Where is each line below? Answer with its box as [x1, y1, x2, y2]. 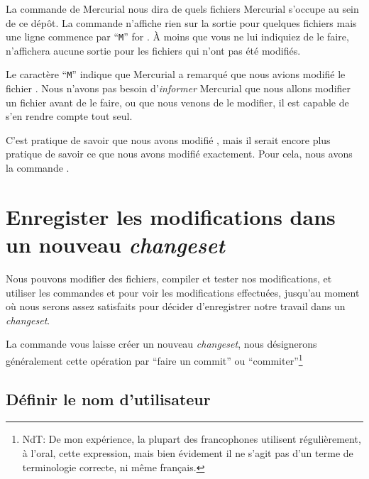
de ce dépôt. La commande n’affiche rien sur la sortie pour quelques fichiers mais [6, 15, 357, 30]
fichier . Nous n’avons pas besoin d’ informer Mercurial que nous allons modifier [6, 81, 351, 96]
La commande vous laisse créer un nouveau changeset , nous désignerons [6, 336, 317, 351]
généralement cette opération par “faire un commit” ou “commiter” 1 [6, 351, 303, 368]
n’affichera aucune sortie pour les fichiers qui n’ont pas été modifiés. [6, 43, 301, 57]
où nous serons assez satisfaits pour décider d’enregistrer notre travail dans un [6, 299, 346, 314]
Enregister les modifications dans [6, 202, 336, 231]
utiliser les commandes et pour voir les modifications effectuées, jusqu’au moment [6, 285, 360, 299]
